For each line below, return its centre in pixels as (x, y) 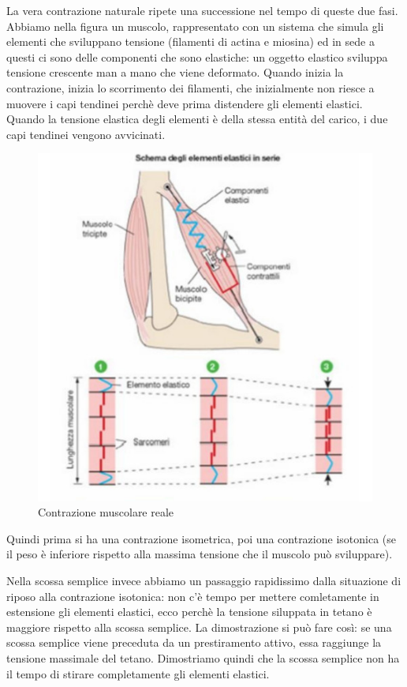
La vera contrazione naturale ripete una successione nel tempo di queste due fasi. (202, 10)
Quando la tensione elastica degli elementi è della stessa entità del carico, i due (197, 119)
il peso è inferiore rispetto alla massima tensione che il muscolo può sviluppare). (200, 554)
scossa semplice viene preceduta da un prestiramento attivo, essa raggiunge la (194, 642)
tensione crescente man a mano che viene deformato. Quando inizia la (175, 72)
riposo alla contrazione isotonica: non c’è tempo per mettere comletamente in (193, 596)
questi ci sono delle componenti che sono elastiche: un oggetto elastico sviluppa (197, 56)
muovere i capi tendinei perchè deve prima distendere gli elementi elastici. (185, 103)
